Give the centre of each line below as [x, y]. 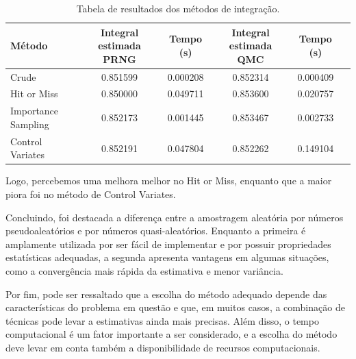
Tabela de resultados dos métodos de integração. [178, 8]
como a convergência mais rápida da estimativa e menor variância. [144, 271]
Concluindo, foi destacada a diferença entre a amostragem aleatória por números [175, 217]
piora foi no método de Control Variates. [91, 194]
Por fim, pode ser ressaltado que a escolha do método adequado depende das [166, 294]
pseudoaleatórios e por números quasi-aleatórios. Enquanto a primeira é [156, 231]
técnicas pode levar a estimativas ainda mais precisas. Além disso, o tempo [162, 320]
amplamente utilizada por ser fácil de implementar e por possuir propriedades [168, 244]
